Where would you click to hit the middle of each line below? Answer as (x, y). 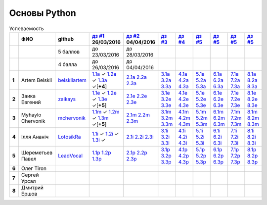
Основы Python (43, 13)
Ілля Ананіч (35, 137)
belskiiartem (72, 80)
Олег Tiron (34, 168)
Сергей (30, 175)
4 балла (67, 64)
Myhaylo (31, 115)
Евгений (31, 102)
